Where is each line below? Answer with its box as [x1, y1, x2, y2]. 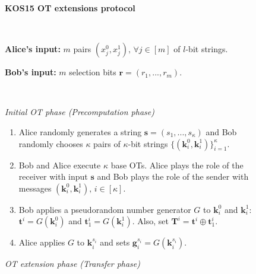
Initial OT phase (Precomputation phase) [5, 106, 154, 118]
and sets [100, 236, 130, 248]
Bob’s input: [5, 66, 56, 78]
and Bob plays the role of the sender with [97, 170, 249, 183]
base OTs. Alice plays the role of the [110, 158, 244, 171]
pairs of [93, 137, 121, 149]
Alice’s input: [5, 43, 61, 55]
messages [18, 181, 52, 194]
